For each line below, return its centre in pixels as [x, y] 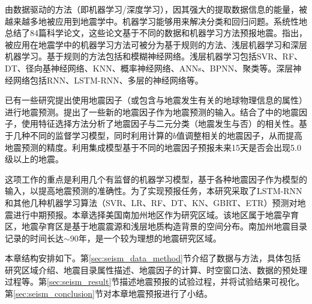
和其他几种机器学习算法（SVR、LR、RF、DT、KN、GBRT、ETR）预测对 [151, 202]
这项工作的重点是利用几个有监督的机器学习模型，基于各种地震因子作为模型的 [156, 179]
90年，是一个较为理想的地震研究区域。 [145, 238]
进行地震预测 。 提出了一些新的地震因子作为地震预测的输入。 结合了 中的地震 [152, 111]
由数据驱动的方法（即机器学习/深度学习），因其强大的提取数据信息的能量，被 [156, 9]
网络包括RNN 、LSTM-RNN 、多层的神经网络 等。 [108, 80]
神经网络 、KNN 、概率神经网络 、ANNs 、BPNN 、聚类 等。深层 [172, 68]
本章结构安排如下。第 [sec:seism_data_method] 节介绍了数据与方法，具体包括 [153, 258]
